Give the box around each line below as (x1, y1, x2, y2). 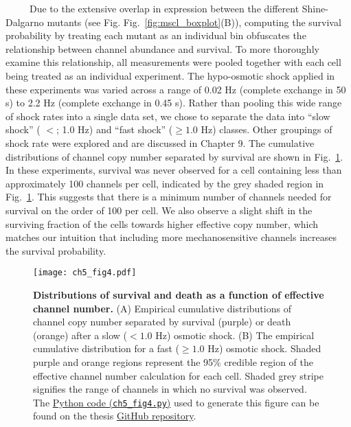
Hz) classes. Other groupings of (201, 122, 332, 137)
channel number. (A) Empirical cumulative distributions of (33, 301, 291, 315)
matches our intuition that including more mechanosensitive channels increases (5, 230, 337, 244)
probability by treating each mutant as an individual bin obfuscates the (5, 28, 306, 43)
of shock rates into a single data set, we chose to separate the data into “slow (5, 108, 330, 123)
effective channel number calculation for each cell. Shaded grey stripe (33, 368, 324, 382)
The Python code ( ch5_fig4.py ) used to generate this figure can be (33, 395, 319, 409)
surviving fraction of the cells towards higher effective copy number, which (5, 216, 319, 231)
